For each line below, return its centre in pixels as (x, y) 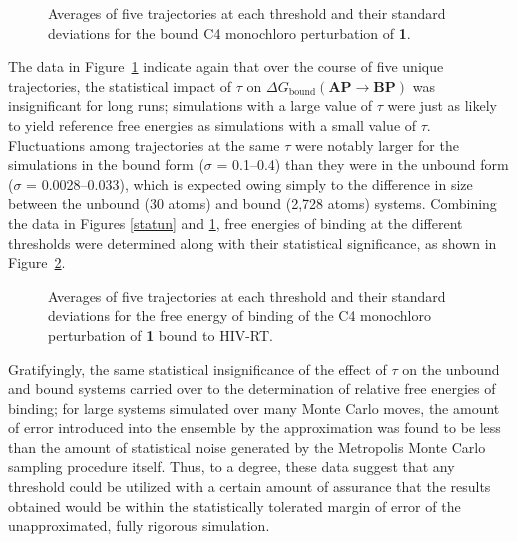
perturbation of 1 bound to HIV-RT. (161, 334)
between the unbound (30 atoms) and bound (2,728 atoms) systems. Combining (252, 203)
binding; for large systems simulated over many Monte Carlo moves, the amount (254, 407)
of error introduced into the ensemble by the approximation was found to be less (254, 427)
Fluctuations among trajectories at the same (144, 144)
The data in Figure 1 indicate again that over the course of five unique (226, 66)
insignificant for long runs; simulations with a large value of (190, 105)
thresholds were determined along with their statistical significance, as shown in (252, 242)
